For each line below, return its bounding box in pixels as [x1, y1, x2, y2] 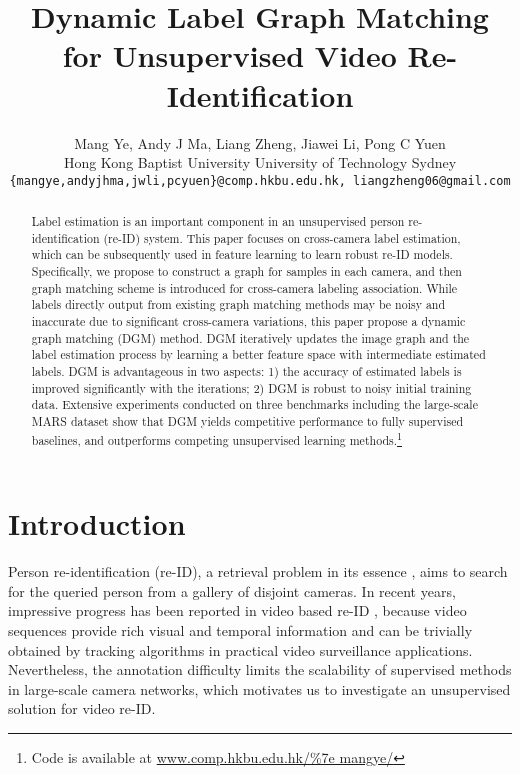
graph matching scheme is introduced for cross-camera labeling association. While [31, 279, 458, 296]
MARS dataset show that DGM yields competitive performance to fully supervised [31, 413, 464, 430]
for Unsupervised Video [62, 35, 397, 76]
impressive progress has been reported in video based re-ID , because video [8, 600, 467, 621]
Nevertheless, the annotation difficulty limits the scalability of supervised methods [8, 659, 512, 680]
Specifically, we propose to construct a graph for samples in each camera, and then [31, 263, 462, 280]
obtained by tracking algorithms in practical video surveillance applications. [8, 639, 473, 660]
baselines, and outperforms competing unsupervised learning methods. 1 [31, 428, 402, 448]
